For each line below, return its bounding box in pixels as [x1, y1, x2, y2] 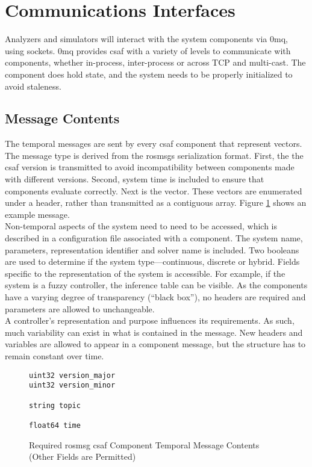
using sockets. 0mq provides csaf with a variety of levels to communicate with [5, 44, 291, 57]
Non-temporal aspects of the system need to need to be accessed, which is [5, 220, 277, 232]
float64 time [29, 421, 81, 430]
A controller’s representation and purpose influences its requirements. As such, [5, 314, 295, 327]
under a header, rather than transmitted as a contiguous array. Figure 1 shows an [5, 196, 307, 209]
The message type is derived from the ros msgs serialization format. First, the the [5, 149, 304, 161]
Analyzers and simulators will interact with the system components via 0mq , [5, 32, 288, 45]
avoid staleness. [5, 79, 61, 92]
